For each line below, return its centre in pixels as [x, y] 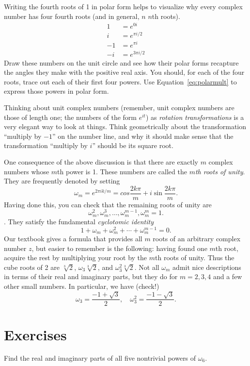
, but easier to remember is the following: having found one [119, 248]
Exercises [35, 334]
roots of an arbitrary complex [197, 239]
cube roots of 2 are [32, 267]
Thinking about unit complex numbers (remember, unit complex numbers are [119, 107]
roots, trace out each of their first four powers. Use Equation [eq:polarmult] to [120, 81]
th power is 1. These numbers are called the [122, 171]
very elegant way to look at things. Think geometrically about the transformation [125, 126]
